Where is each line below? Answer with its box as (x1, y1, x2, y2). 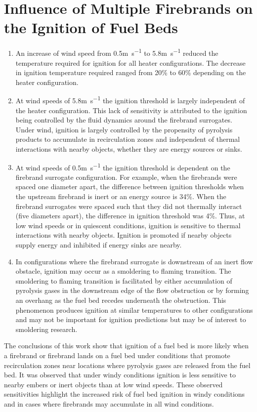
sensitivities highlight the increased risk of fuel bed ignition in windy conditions (4, 389, 245, 399)
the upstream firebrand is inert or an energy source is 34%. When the (15, 191, 226, 201)
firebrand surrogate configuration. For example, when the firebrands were (15, 171, 237, 182)
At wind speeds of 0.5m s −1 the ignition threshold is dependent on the (15, 161, 230, 172)
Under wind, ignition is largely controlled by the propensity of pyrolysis (15, 124, 233, 134)
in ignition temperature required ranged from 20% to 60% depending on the (15, 67, 246, 78)
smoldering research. (15, 324, 78, 334)
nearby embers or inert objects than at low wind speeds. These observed (4, 379, 223, 389)
